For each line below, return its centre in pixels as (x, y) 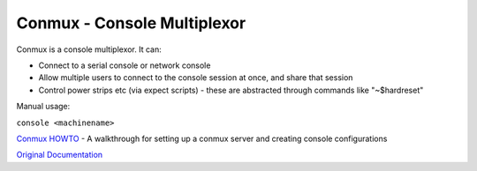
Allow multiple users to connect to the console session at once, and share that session (196, 78)
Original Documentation (60, 155)
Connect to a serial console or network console (125, 65)
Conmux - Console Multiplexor (131, 23)
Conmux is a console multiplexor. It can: (89, 49)
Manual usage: (43, 107)
